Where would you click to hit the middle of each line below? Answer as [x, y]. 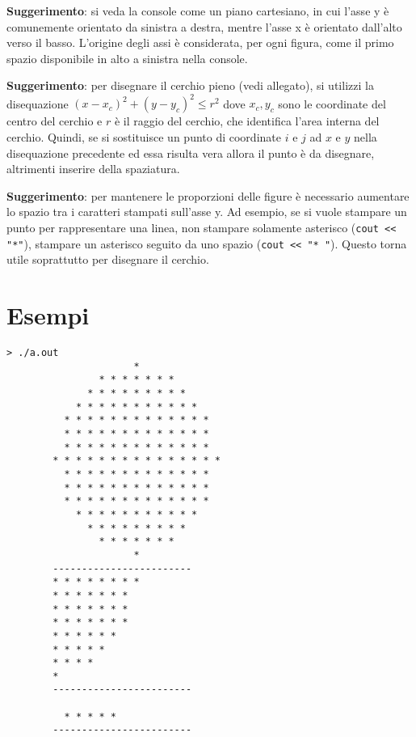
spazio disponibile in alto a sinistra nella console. [127, 58]
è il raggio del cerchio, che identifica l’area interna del [247, 121]
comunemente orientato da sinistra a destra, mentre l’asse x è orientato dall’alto [204, 26]
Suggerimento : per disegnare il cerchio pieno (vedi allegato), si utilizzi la [190, 85]
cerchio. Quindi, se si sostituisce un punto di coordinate [144, 137]
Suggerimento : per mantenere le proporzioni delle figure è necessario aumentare [208, 195]
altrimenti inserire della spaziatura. [93, 169]
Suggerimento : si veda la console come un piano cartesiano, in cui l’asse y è [198, 11]
